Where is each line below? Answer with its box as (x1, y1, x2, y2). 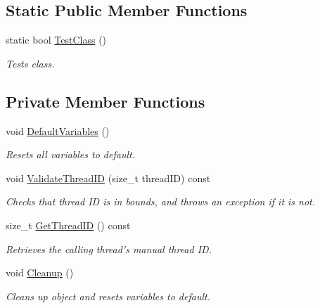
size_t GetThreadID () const (6, 217, 131, 232)
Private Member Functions (6, 90, 205, 112)
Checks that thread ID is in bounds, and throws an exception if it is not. (6, 194, 316, 209)
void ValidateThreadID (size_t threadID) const (6, 170, 211, 185)
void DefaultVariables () (6, 123, 110, 138)
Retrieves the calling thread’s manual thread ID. (6, 241, 212, 256)
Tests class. (6, 56, 55, 70)
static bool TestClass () (6, 32, 107, 47)
